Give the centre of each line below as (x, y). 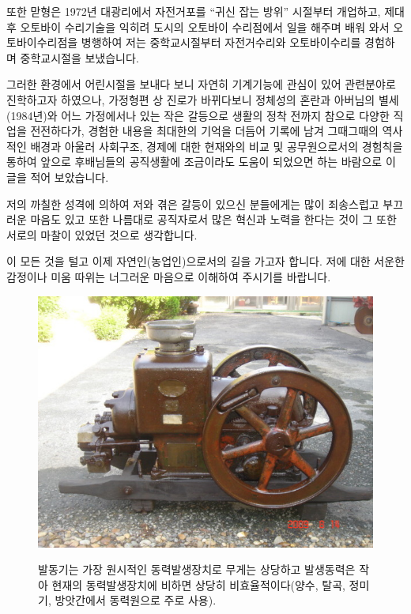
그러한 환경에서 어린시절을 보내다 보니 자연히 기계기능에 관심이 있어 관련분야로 (201, 84)
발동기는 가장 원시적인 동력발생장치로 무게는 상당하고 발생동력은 (197, 569)
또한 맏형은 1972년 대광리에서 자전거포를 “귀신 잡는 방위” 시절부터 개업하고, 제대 (205, 11)
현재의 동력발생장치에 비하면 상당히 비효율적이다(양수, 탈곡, (198, 584)
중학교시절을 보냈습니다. (79, 57)
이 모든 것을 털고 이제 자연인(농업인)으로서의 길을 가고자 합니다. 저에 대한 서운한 (205, 261)
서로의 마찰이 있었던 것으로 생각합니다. (102, 234)
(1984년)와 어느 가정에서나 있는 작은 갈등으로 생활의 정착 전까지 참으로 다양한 (198, 115)
